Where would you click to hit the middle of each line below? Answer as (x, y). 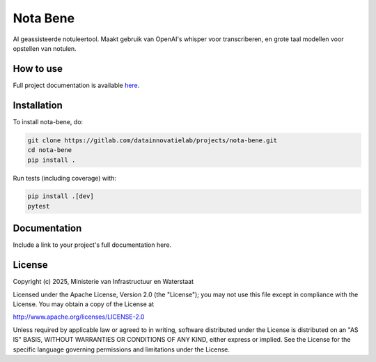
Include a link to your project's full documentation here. (92, 245)
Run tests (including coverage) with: (64, 178)
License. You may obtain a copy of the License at (84, 304)
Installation (38, 105)
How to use (38, 69)
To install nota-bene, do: (48, 121)
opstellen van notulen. (45, 48)
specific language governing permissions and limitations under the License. (121, 349)
